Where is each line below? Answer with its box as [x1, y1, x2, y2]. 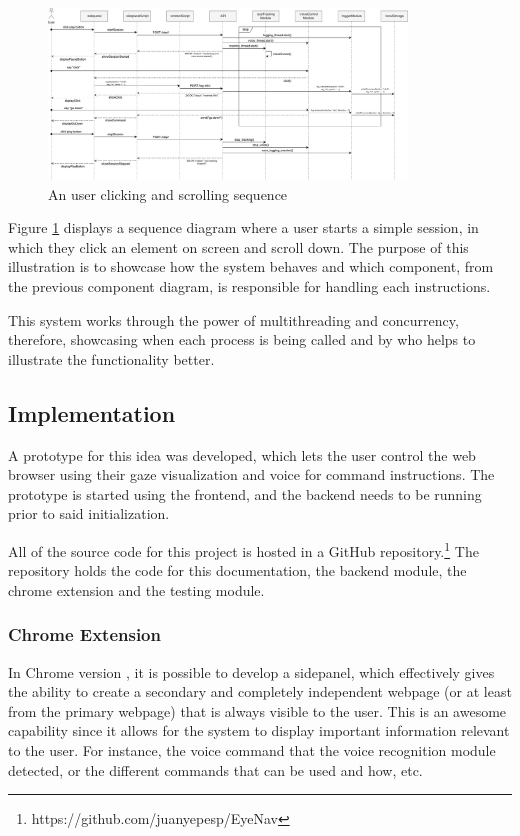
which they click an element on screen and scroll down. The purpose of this [8, 236, 469, 257]
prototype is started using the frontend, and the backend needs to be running [8, 483, 482, 504]
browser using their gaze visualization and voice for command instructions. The [8, 464, 495, 485]
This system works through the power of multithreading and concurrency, [8, 309, 459, 330]
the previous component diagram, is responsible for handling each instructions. [8, 276, 491, 297]
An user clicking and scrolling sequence [48, 183, 288, 204]
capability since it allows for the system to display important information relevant [8, 720, 510, 741]
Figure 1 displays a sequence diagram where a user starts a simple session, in [8, 217, 479, 238]
